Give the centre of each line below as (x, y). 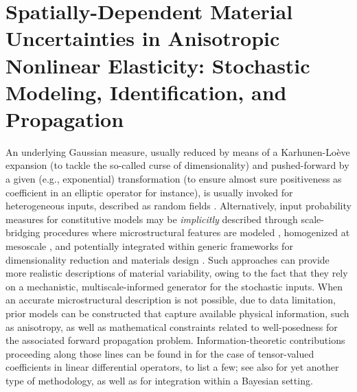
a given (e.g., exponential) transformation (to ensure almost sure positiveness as (174, 179)
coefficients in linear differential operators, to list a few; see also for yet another (172, 367)
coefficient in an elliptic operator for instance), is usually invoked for (149, 192)
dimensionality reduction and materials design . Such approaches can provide (168, 259)
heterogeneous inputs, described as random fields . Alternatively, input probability (178, 206)
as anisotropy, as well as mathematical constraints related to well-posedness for (172, 326)
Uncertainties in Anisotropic (143, 38)
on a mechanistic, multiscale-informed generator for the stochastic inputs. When (174, 286)
